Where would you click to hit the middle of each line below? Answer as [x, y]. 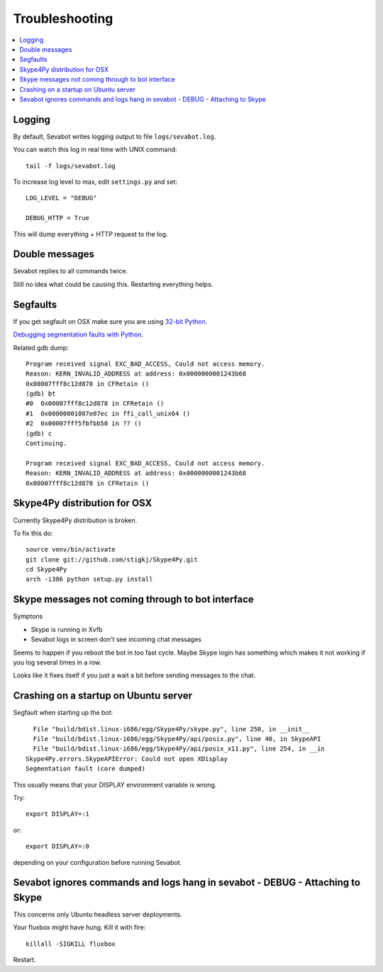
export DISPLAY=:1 [58, 814]
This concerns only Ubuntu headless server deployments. [98, 914]
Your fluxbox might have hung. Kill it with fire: [79, 927]
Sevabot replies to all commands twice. [71, 271]
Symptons [28, 616]
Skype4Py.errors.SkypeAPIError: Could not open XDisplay [127, 759]
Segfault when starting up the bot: [63, 713]
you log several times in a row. [57, 662]
